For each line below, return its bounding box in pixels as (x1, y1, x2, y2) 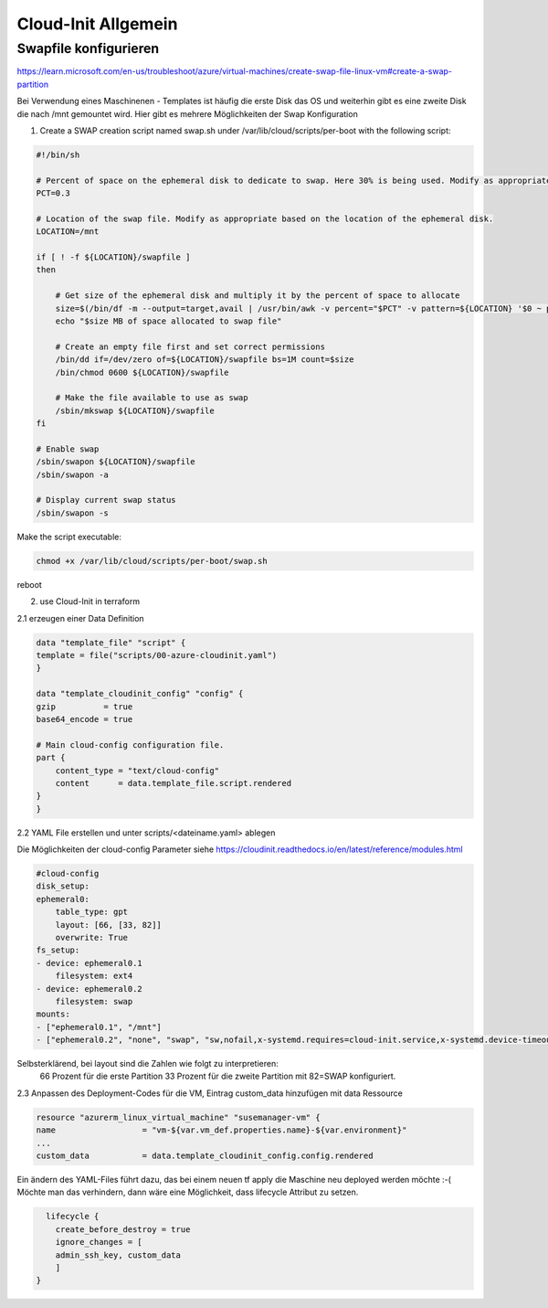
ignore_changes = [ (55, 1237, 143, 1248)
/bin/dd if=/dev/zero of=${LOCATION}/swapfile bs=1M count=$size (55, 355, 354, 365)
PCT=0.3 (36, 188, 70, 198)
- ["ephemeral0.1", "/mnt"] (36, 1022, 162, 1032)
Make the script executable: (16, 531, 122, 542)
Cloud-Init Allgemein (16, 14, 178, 34)
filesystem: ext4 (55, 971, 133, 982)
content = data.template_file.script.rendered (55, 778, 292, 788)
